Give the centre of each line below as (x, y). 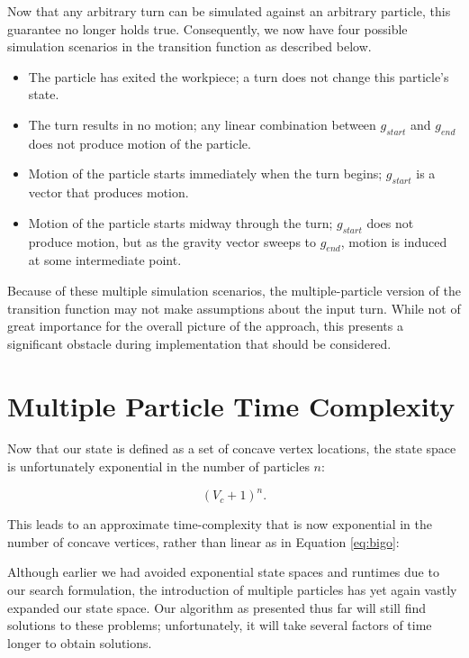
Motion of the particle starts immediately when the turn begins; (205, 174)
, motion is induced (394, 241)
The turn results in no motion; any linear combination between (202, 124)
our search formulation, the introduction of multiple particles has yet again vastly (232, 589)
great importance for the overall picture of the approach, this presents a (205, 326)
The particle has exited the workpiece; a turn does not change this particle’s (239, 76)
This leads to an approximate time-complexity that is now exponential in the (220, 524)
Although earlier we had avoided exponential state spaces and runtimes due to (223, 572)
